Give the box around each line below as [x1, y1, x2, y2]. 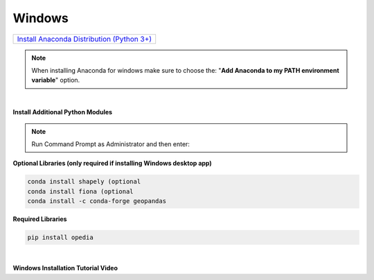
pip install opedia [27, 234, 93, 242]
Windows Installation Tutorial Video [12, 264, 118, 272]
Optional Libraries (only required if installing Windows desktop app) [12, 159, 213, 168]
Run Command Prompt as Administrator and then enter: [31, 139, 190, 148]
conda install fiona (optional [27, 187, 134, 195]
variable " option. [31, 76, 80, 85]
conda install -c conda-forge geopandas [27, 198, 166, 205]
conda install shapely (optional [27, 177, 141, 186]
